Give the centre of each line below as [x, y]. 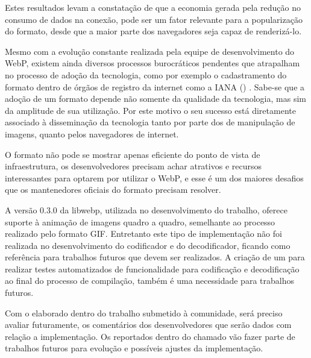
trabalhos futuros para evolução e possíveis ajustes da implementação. [134, 348]
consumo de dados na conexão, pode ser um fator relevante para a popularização [154, 19]
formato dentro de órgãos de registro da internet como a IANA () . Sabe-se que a [155, 86]
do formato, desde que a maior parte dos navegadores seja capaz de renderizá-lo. [153, 31]
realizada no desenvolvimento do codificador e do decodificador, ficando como [148, 245]
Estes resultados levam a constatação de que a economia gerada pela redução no [153, 7]
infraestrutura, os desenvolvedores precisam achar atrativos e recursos [133, 166]
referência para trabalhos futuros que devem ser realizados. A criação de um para [155, 257]
